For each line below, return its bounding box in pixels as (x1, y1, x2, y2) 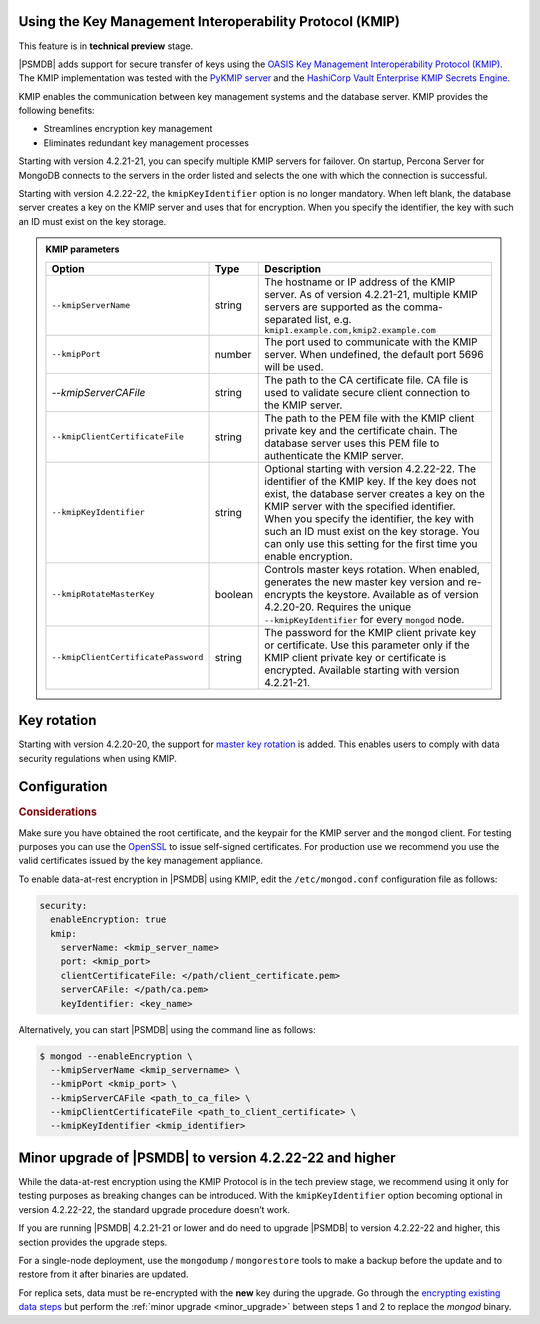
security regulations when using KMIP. (18, 752, 177, 764)
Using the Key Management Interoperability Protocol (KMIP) (18, 13, 400, 30)
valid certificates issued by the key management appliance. (18, 855, 264, 867)
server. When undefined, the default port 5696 (264, 347, 484, 361)
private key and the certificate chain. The (264, 423, 458, 437)
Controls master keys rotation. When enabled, (264, 562, 480, 576)
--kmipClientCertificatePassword (51, 652, 204, 663)
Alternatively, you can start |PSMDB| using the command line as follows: (18, 1023, 316, 1035)
